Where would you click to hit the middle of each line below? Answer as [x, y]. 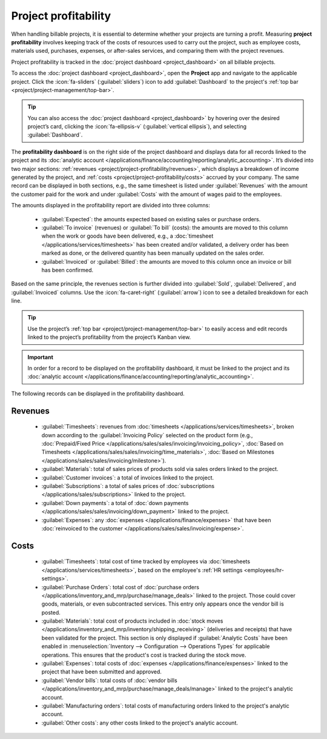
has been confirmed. [68, 270]
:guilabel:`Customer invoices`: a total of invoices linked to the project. [128, 477]
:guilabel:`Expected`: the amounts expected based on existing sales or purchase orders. [151, 219]
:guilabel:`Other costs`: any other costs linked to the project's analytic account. [140, 723]
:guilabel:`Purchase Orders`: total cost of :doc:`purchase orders [121, 587]
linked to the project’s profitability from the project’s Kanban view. [109, 337]
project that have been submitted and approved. [101, 672]
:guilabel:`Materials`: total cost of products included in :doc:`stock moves [132, 621]
